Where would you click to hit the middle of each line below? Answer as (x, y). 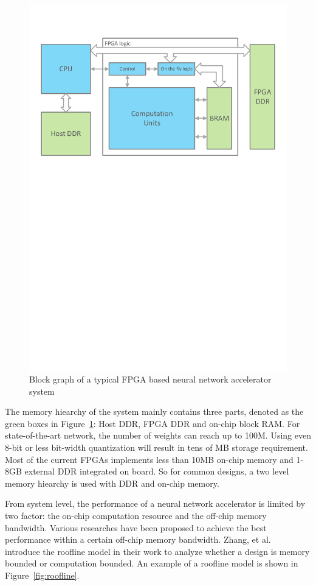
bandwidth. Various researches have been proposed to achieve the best (136, 527)
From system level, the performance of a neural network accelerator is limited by (155, 503)
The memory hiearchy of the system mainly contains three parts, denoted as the (154, 411)
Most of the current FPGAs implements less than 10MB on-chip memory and (149, 459)
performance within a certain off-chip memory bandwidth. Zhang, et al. (138, 539)
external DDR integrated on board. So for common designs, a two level (157, 471)
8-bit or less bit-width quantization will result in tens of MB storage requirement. (156, 447)
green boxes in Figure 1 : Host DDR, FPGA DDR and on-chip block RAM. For (153, 423)
